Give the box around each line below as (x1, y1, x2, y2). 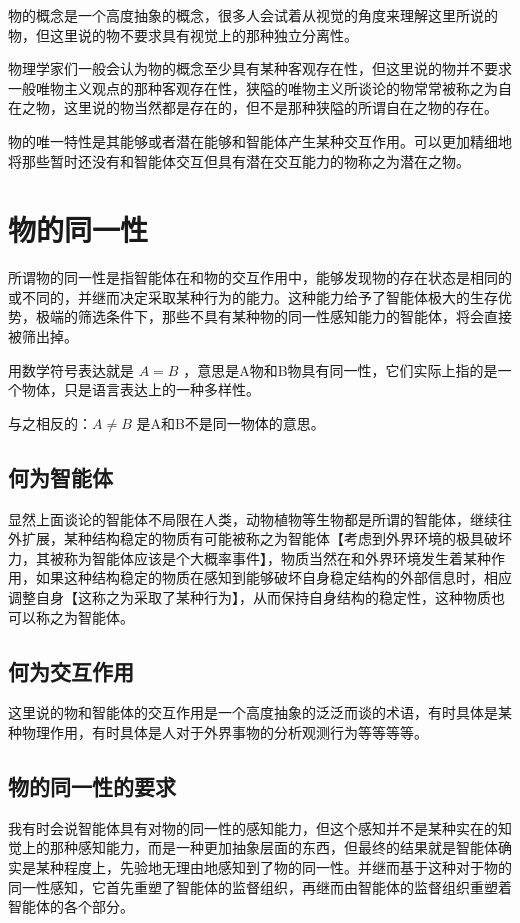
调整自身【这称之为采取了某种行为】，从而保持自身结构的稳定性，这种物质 (8, 587, 491, 608)
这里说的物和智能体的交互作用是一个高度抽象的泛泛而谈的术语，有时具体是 (8, 702, 498, 723)
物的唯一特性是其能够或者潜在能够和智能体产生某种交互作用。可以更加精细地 (8, 130, 512, 151)
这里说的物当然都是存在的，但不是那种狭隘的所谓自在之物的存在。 (63, 97, 498, 118)
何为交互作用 (8, 655, 134, 686)
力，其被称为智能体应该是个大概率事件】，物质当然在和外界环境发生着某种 (8, 547, 491, 568)
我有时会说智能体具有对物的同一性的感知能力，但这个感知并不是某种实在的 (8, 817, 498, 838)
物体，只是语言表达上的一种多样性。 (21, 379, 260, 400)
